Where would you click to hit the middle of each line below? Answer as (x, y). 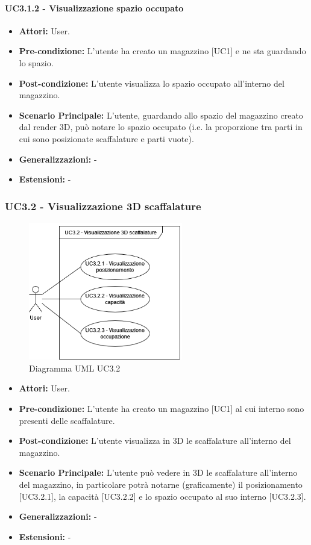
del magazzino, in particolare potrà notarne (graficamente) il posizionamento (161, 484)
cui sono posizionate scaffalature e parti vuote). (106, 138)
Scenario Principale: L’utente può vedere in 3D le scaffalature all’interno (158, 472)
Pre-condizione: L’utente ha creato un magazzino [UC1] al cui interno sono (162, 408)
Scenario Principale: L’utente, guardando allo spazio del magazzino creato (161, 115)
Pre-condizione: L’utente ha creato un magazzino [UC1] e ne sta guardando (162, 51)
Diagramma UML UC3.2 (75, 368)
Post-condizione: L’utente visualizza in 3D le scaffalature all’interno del (155, 441)
